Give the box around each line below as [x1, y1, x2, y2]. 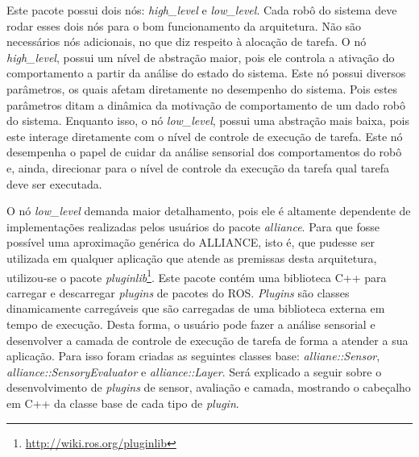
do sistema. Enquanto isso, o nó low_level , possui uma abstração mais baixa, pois [6, 112, 410, 129]
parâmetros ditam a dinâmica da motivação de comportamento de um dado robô [6, 96, 405, 113]
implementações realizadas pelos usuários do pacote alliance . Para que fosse [6, 218, 380, 235]
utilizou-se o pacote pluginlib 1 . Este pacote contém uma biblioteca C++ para [6, 266, 387, 285]
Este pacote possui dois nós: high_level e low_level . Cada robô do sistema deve [6, 2, 397, 18]
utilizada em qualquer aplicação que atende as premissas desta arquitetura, [6, 249, 377, 266]
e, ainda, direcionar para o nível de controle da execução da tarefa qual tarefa [6, 159, 390, 176]
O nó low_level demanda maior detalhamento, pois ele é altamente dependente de [6, 202, 411, 219]
